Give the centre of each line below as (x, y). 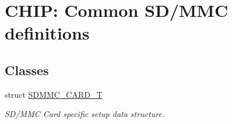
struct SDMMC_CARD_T (54, 94)
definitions (47, 33)
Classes (27, 70)
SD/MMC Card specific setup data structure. (85, 114)
